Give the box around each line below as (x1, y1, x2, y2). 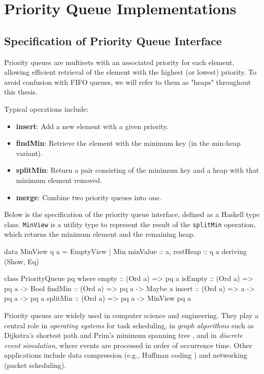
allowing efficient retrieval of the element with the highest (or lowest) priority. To (4, 67, 256, 77)
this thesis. (4, 86, 38, 97)
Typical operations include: (4, 103, 89, 114)
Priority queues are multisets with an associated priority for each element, (4, 56, 235, 67)
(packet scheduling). (4, 359, 67, 370)
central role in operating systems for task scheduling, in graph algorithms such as (4, 320, 254, 330)
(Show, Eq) (4, 256, 39, 266)
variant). (16, 147, 43, 158)
